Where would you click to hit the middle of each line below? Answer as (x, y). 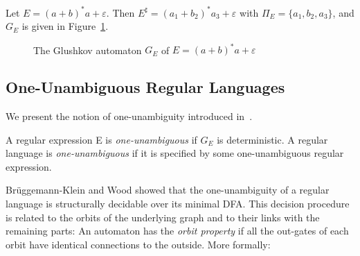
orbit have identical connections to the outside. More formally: (138, 244)
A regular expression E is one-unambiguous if (101, 139)
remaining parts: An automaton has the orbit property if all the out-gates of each (177, 231)
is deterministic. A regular (272, 139)
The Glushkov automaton (88, 50)
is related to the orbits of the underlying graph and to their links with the (163, 217)
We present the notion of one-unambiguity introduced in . (129, 116)
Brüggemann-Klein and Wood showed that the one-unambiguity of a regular (168, 190)
